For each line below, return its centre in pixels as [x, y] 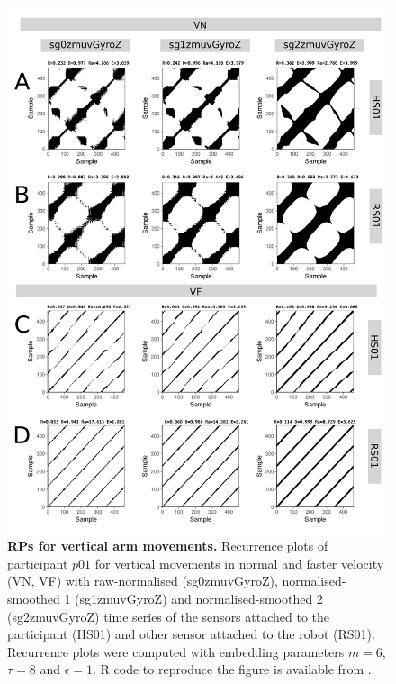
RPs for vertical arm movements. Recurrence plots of [168, 546]
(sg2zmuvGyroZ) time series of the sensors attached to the [169, 616]
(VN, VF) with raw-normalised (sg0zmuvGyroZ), [143, 581]
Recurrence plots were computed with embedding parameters [176, 651]
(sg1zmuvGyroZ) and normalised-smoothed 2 [199, 598]
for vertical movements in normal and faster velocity [239, 563]
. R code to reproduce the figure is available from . [232, 669]
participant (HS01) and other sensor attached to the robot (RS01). [191, 634]
